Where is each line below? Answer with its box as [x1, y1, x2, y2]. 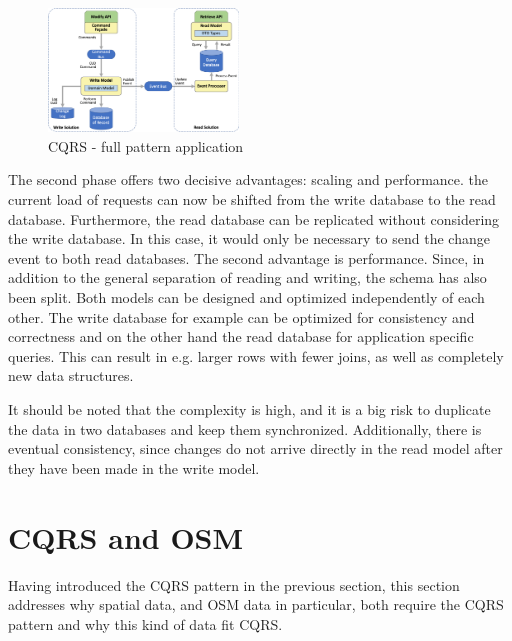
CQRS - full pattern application [48, 135, 244, 156]
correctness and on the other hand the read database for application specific [8, 326, 474, 347]
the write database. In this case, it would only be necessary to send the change [8, 228, 490, 249]
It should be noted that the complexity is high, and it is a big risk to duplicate [8, 399, 491, 420]
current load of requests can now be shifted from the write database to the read [8, 189, 496, 210]
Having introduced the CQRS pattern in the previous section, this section [8, 574, 460, 595]
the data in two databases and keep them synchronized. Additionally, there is [8, 418, 482, 439]
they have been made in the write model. [8, 457, 260, 478]
